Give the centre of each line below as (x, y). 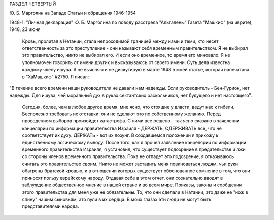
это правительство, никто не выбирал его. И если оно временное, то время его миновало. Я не (126, 55)
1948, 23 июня (25, 29)
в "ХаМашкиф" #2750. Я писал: (56, 77)
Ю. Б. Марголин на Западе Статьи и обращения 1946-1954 (73, 13)
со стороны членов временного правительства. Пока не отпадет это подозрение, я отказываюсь (128, 156)
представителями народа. (50, 206)
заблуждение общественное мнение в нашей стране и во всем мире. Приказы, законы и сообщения (132, 185)
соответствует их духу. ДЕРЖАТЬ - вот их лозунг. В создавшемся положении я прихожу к (120, 135)
